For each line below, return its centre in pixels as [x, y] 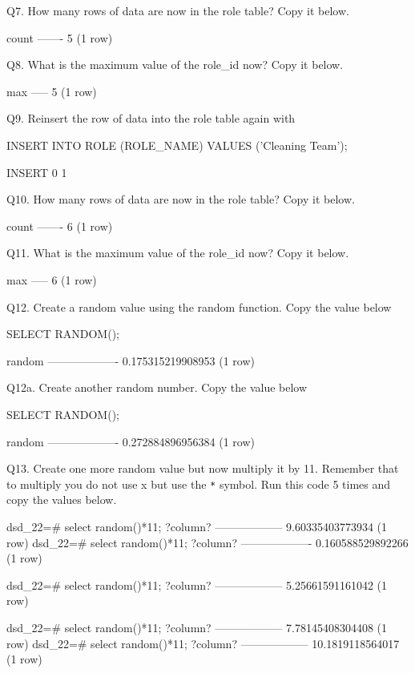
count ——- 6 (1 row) [60, 226]
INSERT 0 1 [37, 172]
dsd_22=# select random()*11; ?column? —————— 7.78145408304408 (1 [197, 627]
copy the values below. [62, 500]
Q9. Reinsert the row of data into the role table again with [151, 118]
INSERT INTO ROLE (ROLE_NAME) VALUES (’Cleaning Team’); [177, 145]
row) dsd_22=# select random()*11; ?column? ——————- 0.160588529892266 [207, 542]
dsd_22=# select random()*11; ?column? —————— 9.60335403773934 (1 [197, 526]
